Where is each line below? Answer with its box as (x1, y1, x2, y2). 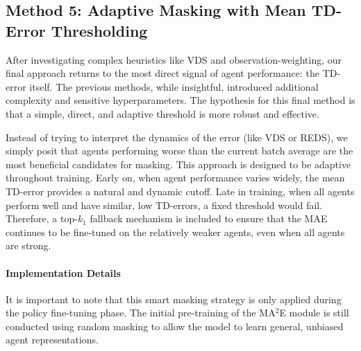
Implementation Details (6, 265, 121, 280)
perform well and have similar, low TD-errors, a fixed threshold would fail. (6, 197, 323, 212)
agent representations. (6, 332, 99, 347)
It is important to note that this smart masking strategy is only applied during (6, 291, 342, 306)
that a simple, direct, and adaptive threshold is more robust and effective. (6, 106, 319, 120)
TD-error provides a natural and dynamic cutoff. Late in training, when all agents (6, 183, 355, 198)
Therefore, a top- (6, 211, 78, 226)
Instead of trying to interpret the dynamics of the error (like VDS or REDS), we (6, 129, 348, 144)
